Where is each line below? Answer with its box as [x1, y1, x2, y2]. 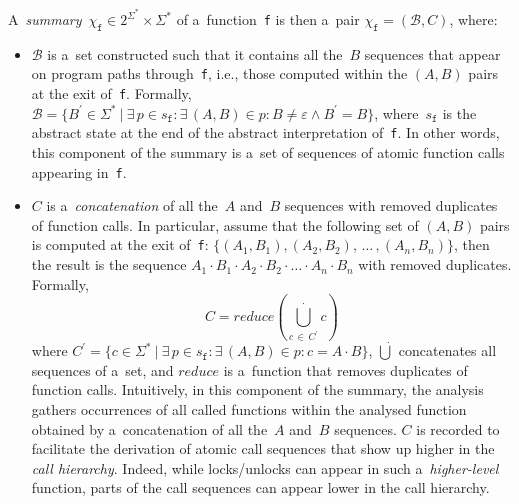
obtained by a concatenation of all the [31, 418, 268, 439]
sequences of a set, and [31, 359, 174, 380]
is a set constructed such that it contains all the [47, 43, 343, 64]
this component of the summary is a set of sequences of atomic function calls [31, 142, 505, 163]
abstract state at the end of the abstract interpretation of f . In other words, [31, 122, 500, 143]
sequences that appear [364, 43, 501, 64]
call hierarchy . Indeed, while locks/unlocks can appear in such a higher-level [31, 457, 499, 478]
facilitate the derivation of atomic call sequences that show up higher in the [31, 438, 495, 459]
